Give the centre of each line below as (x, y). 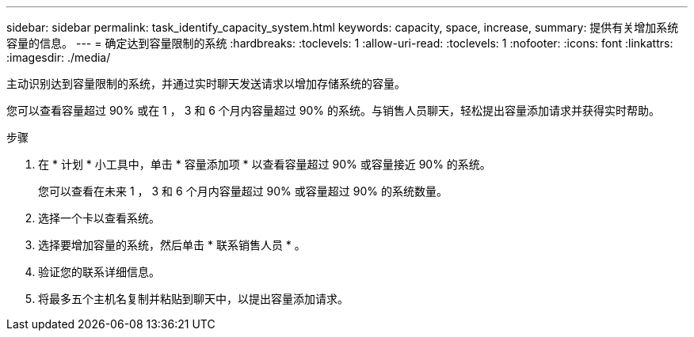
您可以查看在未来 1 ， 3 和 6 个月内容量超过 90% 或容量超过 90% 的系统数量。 (243, 191)
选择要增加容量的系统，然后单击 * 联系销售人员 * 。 (172, 245)
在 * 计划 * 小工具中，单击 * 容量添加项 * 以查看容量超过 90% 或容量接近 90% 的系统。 (265, 164)
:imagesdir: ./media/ (59, 57)
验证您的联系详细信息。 (99, 272)
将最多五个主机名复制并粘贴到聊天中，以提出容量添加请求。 (193, 299)
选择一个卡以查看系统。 (99, 218)
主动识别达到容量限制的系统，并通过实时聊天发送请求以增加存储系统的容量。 (206, 83)
